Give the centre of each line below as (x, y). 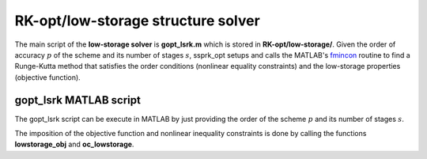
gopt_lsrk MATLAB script (78, 100)
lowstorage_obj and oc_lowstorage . (74, 144)
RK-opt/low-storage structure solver (137, 21)
